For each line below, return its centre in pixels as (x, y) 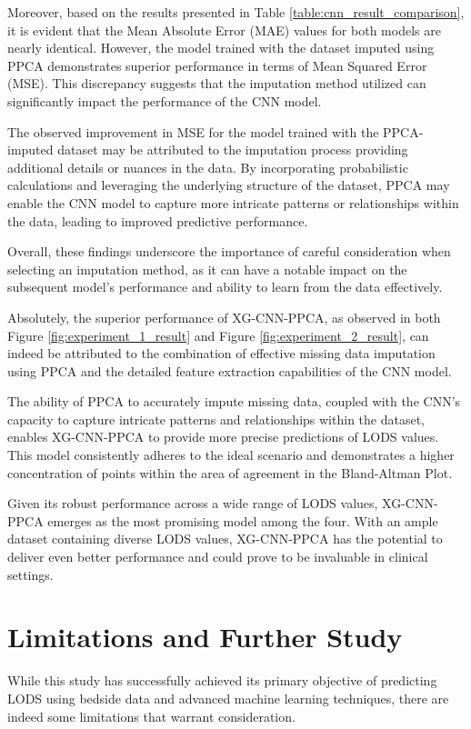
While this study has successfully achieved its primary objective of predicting (222, 680)
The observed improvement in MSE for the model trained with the (193, 131)
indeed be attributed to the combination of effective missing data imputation (221, 353)
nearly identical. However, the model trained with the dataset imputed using (221, 48)
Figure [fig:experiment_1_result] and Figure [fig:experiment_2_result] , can (218, 335)
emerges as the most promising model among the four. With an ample (243, 520)
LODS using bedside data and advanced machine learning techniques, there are (228, 698)
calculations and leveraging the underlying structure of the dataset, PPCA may (229, 185)
